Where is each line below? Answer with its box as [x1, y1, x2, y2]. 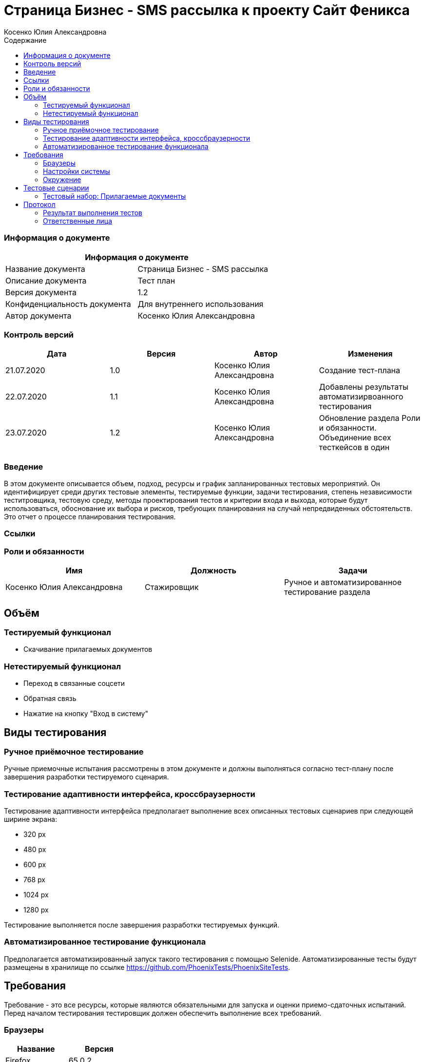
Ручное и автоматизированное [284, 577, 402, 588]
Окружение [43, 175, 81, 184]
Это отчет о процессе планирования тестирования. [4, 512, 176, 521]
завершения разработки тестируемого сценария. [4, 773, 169, 781]
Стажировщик [144, 582, 199, 592]
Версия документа [5, 287, 77, 297]
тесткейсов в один [319, 442, 390, 453]
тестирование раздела [284, 587, 370, 597]
